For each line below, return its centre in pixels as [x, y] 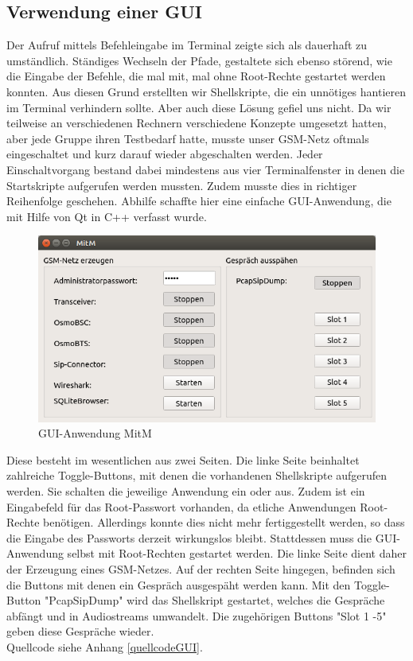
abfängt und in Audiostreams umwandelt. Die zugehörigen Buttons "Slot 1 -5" [197, 615]
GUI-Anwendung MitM [95, 433]
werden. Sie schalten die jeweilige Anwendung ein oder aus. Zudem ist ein [186, 490]
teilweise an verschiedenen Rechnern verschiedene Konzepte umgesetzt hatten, [197, 123]
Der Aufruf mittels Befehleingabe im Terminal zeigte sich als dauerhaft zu [187, 45]
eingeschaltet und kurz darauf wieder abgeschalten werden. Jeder [165, 154]
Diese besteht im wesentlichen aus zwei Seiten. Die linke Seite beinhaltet [183, 459]
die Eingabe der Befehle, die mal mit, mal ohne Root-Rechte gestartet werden [196, 76]
